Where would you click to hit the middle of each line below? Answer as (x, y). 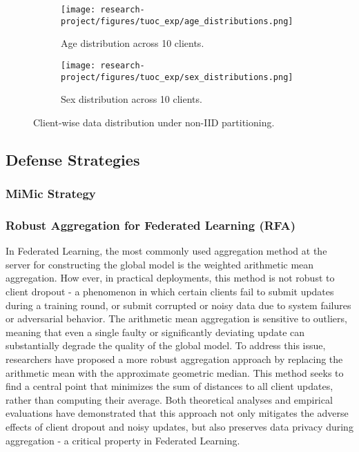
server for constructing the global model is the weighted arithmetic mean (160, 264)
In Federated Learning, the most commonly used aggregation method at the (166, 251)
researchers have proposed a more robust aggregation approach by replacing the (174, 359)
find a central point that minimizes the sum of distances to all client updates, (169, 386)
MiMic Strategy (51, 194)
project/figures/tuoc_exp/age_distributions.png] (177, 21)
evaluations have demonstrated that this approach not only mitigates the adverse (177, 413)
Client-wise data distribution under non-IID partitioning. (154, 122)
